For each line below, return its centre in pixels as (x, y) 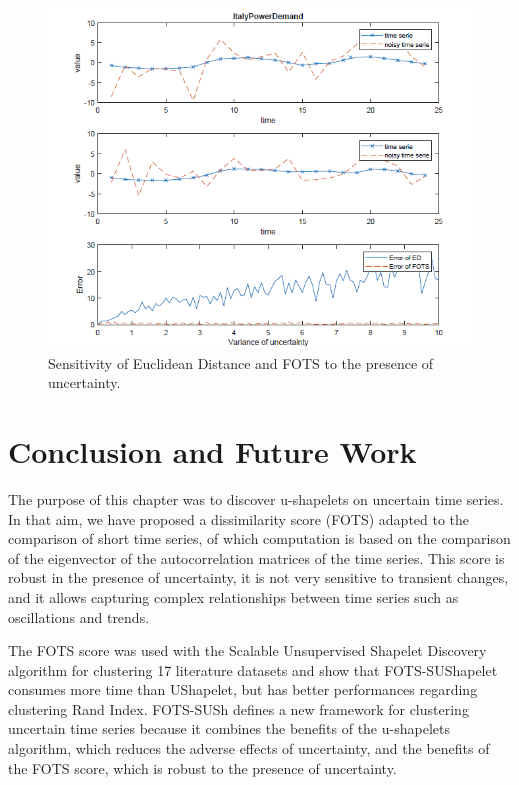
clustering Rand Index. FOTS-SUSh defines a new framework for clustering (238, 708)
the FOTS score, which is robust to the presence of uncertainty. (202, 767)
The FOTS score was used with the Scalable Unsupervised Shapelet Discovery (247, 650)
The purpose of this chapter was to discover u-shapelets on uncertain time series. (256, 498)
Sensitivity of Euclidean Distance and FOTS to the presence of (241, 362)
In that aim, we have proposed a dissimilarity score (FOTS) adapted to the (239, 518)
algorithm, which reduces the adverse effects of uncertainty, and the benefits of (249, 748)
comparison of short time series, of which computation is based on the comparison (259, 538)
